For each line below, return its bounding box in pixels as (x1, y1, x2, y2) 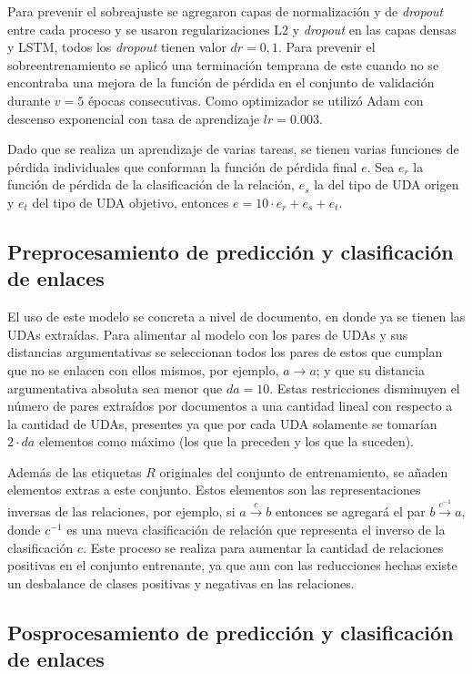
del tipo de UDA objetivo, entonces (32, 192, 229, 211)
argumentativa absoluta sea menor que (7, 378, 223, 397)
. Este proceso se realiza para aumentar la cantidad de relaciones (83, 537, 444, 557)
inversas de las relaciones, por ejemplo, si (7, 502, 236, 521)
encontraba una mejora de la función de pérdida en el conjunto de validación (7, 73, 435, 92)
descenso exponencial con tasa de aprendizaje (7, 108, 260, 128)
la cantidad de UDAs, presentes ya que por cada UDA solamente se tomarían (7, 414, 437, 433)
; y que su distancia (316, 360, 425, 379)
